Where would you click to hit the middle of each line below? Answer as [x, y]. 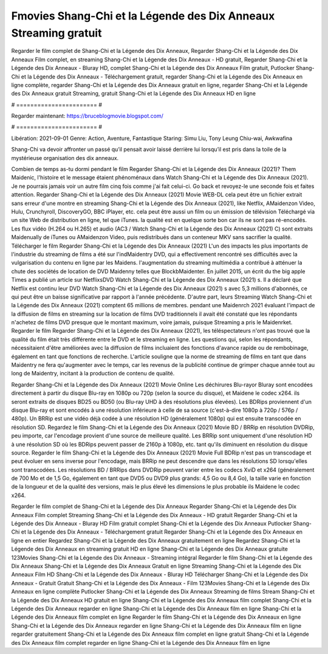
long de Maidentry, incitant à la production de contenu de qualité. [93, 374]
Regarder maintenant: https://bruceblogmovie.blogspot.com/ [87, 116]
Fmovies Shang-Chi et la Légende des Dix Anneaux [143, 16]
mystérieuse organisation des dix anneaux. [65, 158]
